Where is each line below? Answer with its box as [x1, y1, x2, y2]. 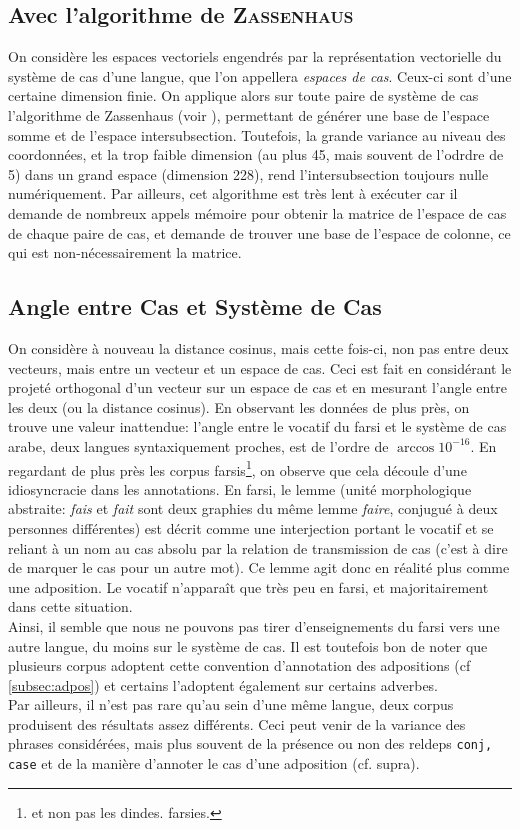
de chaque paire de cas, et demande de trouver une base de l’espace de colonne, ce [8, 222, 511, 243]
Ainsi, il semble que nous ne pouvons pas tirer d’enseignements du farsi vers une [8, 615, 500, 636]
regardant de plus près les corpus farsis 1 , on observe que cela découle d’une [8, 456, 467, 480]
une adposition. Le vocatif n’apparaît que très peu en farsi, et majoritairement [8, 576, 489, 597]
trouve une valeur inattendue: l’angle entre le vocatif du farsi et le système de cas [8, 416, 507, 437]
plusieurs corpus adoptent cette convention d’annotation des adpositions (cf [8, 655, 471, 676]
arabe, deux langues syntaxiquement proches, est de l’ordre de [8, 435, 389, 456]
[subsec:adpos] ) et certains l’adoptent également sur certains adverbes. [8, 674, 439, 695]
